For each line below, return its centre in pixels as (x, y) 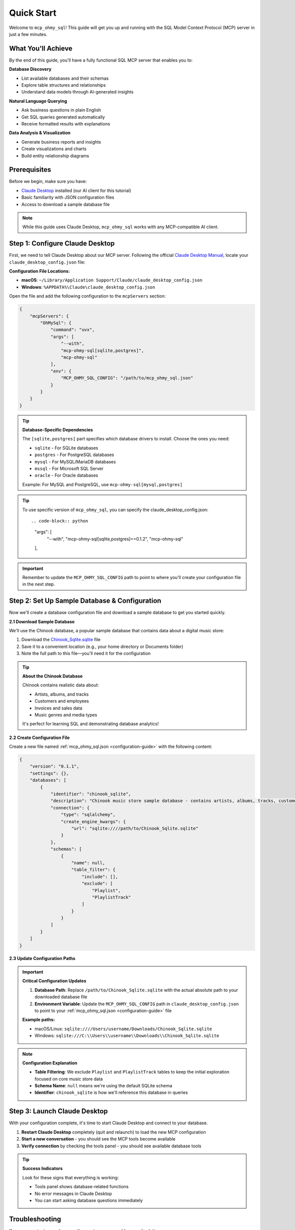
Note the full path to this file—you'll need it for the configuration (86, 653)
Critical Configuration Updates (54, 981)
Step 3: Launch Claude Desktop (59, 1111)
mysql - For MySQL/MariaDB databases (75, 461)
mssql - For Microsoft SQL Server (69, 469)
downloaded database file (61, 997)
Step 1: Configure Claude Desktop (62, 244)
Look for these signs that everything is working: (71, 1177)
